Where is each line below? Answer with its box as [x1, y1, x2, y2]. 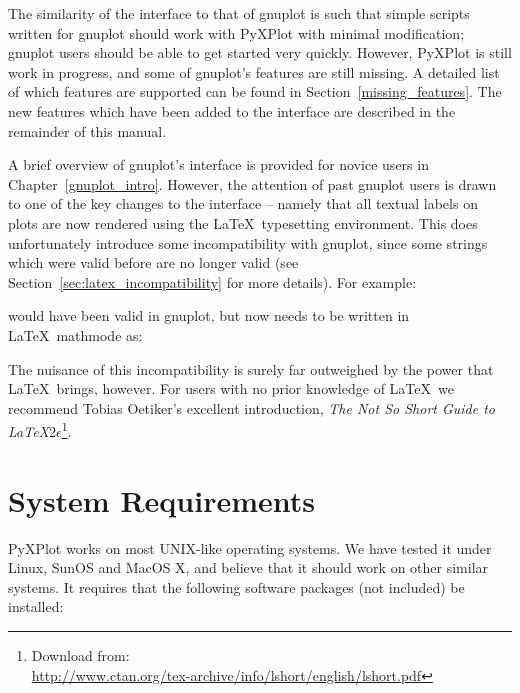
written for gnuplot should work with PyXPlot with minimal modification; [8, 22, 465, 43]
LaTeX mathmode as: [8, 324, 143, 345]
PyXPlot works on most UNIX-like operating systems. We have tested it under [8, 537, 492, 558]
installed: [8, 596, 64, 617]
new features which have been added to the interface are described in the [8, 100, 456, 121]
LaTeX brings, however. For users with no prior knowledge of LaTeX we [8, 378, 454, 399]
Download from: [31, 645, 130, 666]
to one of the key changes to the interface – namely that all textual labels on [8, 193, 478, 214]
